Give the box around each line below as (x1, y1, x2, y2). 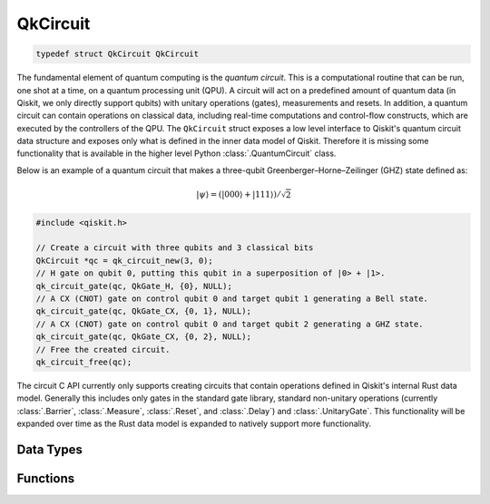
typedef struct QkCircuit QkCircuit (35, 49, 200, 59)
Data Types (16, 441, 83, 457)
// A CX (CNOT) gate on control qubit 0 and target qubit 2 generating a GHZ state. (35, 318, 424, 329)
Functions (16, 470, 75, 486)
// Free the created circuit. (35, 344, 171, 354)
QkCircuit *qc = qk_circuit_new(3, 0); (35, 255, 213, 266)
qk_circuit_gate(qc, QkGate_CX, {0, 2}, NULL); (35, 332, 251, 342)
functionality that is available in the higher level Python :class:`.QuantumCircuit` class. (16, 148, 337, 159)
